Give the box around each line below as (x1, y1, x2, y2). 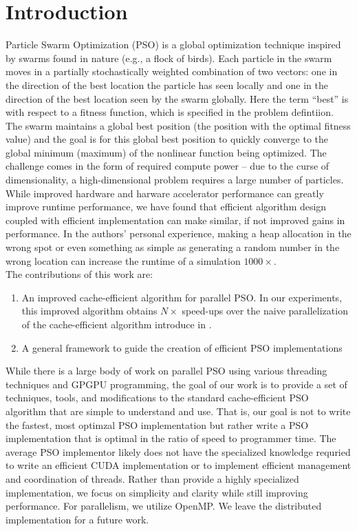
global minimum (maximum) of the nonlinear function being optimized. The (6, 145, 327, 159)
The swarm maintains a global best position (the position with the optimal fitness (6, 118, 351, 132)
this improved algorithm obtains (21, 303, 158, 318)
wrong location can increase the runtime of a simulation (6, 253, 241, 268)
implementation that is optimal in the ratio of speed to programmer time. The (6, 431, 336, 445)
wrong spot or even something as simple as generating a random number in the (6, 240, 340, 254)
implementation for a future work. (6, 512, 149, 526)
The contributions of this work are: (6, 267, 153, 281)
